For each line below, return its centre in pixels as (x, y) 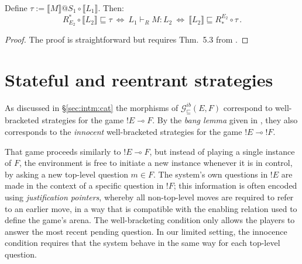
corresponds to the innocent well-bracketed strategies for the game (123, 132)
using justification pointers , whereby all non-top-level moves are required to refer (149, 197)
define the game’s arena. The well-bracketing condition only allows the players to (150, 220)
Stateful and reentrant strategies (139, 79)
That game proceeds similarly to (63, 151)
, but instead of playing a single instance (222, 151)
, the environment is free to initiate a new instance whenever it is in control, (156, 163)
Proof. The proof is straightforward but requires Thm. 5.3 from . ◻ (127, 39)
